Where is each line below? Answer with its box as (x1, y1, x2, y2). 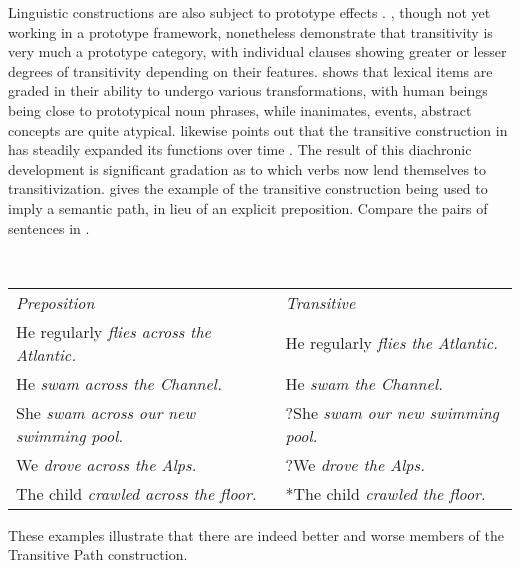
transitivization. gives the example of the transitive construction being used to (8, 178, 488, 199)
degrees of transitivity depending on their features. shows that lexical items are (8, 60, 493, 81)
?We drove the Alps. (285, 452, 425, 476)
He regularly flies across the (16, 319, 211, 343)
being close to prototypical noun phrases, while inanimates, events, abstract (8, 99, 472, 120)
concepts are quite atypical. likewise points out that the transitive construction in (8, 119, 508, 140)
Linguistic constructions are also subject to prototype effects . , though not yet (8, 2, 491, 22)
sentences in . (8, 217, 90, 238)
